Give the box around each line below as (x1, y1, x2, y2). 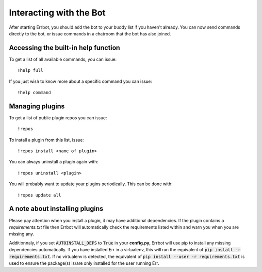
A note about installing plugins (9, 205, 104, 213)
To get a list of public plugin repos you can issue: (9, 114, 107, 121)
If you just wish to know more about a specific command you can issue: (9, 78, 152, 84)
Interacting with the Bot (9, 7, 106, 18)
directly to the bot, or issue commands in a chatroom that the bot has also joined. (9, 31, 171, 36)
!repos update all (17, 192, 62, 198)
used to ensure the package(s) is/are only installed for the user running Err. (9, 260, 160, 266)
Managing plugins (9, 102, 65, 110)
